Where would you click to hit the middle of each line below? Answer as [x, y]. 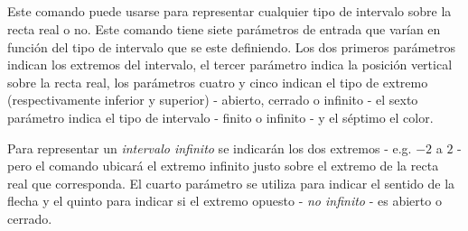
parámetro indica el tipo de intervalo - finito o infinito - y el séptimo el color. [220, 117]
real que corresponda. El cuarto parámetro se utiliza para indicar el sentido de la [231, 183]
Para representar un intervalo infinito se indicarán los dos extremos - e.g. [210, 148]
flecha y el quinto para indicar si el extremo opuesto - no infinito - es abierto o [225, 201]
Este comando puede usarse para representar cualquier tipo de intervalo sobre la [229, 11]
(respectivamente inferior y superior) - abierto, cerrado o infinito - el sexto [213, 100]
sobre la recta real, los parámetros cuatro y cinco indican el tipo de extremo [218, 82]
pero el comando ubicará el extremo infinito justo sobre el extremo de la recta [223, 166]
